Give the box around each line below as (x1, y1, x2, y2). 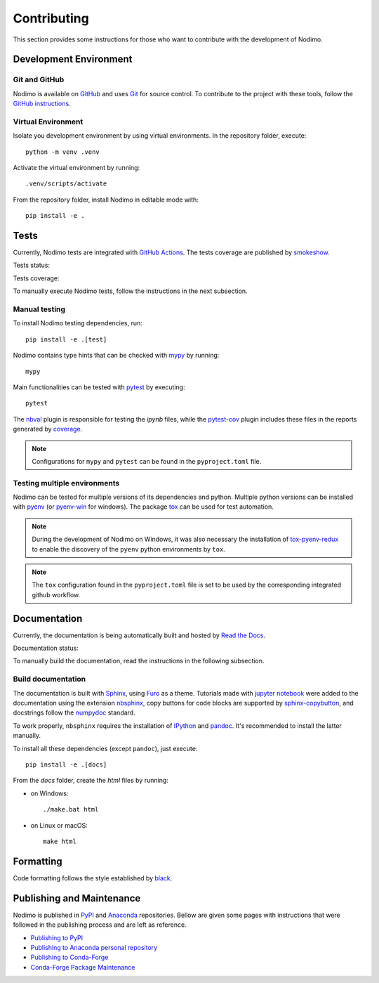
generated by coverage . (13, 425, 83, 434)
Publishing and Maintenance (13, 892, 141, 904)
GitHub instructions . (13, 99, 71, 108)
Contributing (13, 11, 89, 26)
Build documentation (13, 675, 86, 684)
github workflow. (32, 590, 81, 599)
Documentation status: (13, 644, 79, 653)
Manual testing (13, 304, 66, 314)
